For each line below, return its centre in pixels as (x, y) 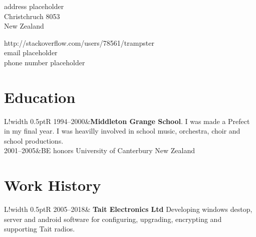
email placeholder (31, 52)
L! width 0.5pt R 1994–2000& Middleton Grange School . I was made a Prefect (127, 121)
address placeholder (34, 6)
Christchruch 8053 (32, 16)
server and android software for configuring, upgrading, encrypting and (113, 219)
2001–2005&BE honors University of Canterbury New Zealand (100, 150)
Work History (53, 185)
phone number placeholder (45, 62)
